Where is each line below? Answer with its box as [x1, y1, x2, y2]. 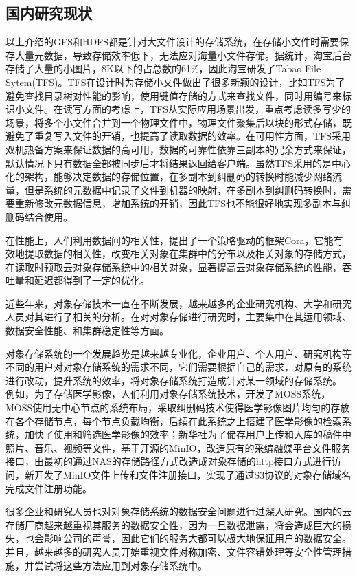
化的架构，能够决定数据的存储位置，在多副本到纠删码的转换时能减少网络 [5, 169, 332, 184]
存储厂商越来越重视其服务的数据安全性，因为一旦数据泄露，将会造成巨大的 [5, 517, 342, 532]
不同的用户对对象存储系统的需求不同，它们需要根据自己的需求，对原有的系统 [5, 360, 352, 374]
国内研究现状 [5, 2, 92, 23]
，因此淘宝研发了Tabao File [198, 61, 321, 76]
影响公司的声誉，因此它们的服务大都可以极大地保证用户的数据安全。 [43, 531, 352, 545]
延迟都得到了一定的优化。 [34, 273, 150, 287]
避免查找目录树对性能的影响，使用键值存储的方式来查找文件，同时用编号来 [5, 88, 342, 102]
